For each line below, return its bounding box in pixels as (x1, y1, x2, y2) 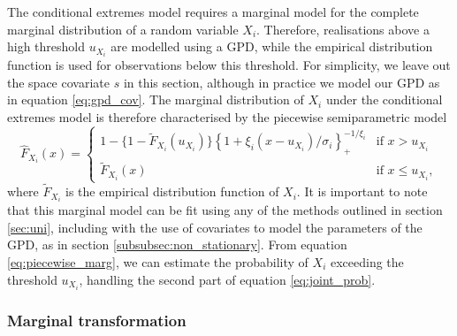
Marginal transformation (7, 309, 187, 331)
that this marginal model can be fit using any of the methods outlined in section (7, 201, 443, 219)
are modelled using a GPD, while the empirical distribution (110, 37, 433, 56)
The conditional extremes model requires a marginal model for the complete (7, 3, 419, 20)
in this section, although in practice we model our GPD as (123, 73, 440, 91)
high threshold (7, 37, 86, 56)
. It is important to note (296, 182, 428, 201)
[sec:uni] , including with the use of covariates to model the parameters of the (7, 218, 423, 236)
